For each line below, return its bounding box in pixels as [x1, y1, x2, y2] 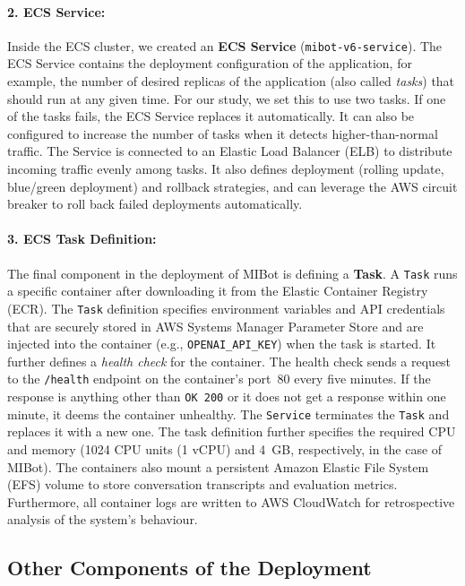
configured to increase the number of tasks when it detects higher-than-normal [7, 124, 438, 142]
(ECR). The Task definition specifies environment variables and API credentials [7, 298, 445, 317]
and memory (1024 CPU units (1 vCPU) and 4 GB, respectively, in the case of [7, 439, 443, 458]
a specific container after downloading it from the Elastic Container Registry [7, 281, 428, 300]
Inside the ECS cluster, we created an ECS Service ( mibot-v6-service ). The [7, 36, 443, 55]
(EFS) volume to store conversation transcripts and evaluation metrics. [7, 475, 398, 494]
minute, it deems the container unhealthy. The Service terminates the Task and [7, 404, 450, 423]
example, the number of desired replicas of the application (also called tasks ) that [7, 72, 455, 90]
